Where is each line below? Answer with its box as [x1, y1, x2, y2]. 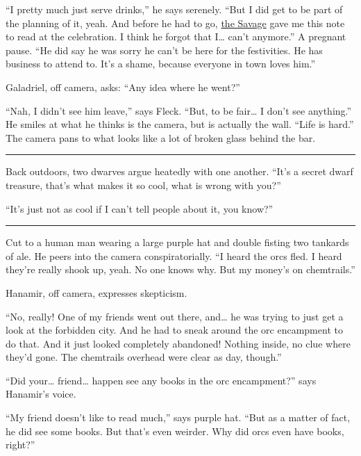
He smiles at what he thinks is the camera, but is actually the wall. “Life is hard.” [6, 117, 354, 131]
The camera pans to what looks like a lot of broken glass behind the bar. [6, 130, 316, 145]
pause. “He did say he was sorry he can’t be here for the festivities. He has [6, 42, 323, 57]
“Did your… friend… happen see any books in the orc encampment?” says [6, 373, 317, 387]
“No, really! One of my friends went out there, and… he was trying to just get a [6, 309, 344, 323]
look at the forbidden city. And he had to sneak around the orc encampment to [6, 323, 343, 337]
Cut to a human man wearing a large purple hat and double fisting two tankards [6, 235, 349, 250]
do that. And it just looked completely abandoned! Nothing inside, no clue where [6, 336, 351, 350]
